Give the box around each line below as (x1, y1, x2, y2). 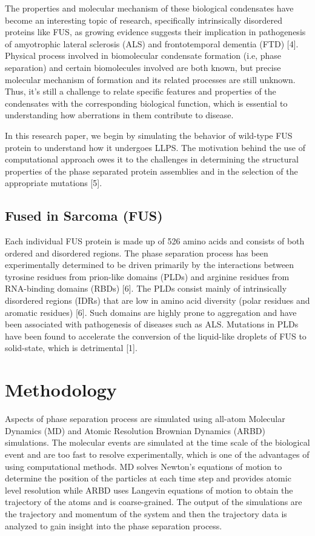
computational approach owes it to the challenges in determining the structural (5, 153, 299, 166)
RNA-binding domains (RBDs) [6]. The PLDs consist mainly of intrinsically (5, 282, 287, 295)
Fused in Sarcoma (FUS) (5, 206, 163, 225)
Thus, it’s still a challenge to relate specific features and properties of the (5, 85, 276, 98)
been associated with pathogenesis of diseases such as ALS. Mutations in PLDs (5, 318, 299, 330)
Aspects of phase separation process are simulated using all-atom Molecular (5, 412, 285, 425)
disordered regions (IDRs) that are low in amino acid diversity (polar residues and (5, 294, 310, 307)
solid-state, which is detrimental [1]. (5, 341, 138, 354)
